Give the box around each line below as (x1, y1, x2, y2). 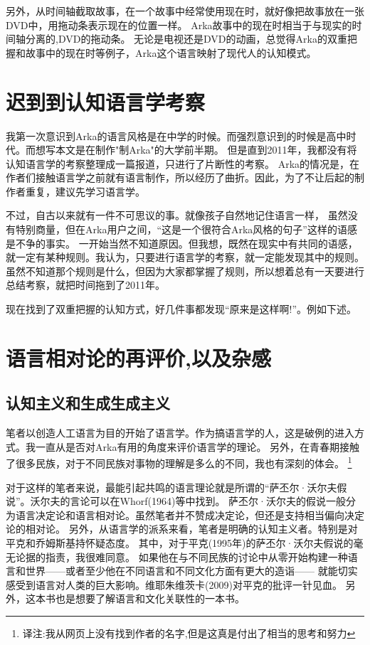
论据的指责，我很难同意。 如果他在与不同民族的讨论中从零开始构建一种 (15, 549, 348, 564)
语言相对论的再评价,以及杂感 (6, 343, 271, 372)
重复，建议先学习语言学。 (25, 183, 145, 198)
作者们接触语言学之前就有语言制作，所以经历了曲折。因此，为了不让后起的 (6, 170, 354, 185)
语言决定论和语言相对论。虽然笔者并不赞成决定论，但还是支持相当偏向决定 (15, 507, 364, 522)
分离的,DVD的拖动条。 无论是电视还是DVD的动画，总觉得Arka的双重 (25, 31, 347, 46)
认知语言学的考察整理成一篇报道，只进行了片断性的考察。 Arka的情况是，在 (6, 156, 360, 171)
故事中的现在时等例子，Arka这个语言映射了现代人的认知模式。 (25, 45, 317, 60)
